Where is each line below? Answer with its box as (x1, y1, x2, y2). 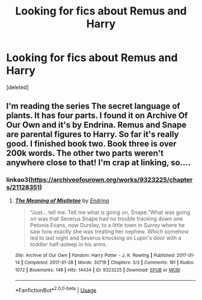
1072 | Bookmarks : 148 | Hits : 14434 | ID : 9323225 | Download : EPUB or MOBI (14, 267, 180, 273)
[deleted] (6, 83, 29, 91)
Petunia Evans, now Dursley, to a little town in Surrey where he (29, 221, 185, 228)
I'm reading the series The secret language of (6, 101, 180, 111)
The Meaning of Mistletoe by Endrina (14, 197, 109, 204)
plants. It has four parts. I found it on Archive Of (6, 110, 188, 121)
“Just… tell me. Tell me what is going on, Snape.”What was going (29, 208, 191, 216)
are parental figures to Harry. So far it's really (6, 130, 179, 140)
